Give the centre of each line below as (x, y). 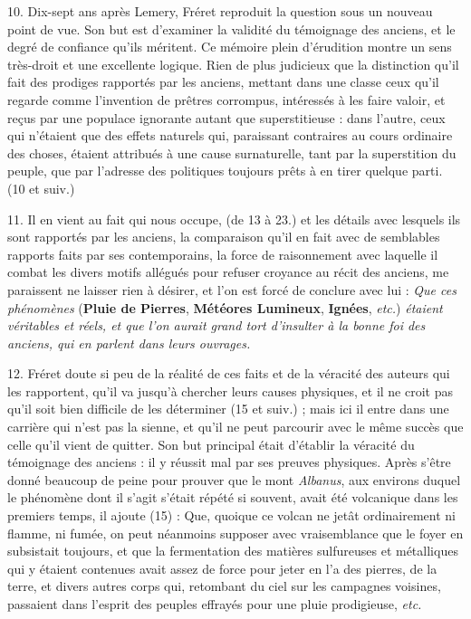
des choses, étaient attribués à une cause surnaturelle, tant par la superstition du (232, 152)
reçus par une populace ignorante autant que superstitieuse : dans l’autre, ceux (226, 117)
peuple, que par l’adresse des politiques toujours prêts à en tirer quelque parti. (225, 171)
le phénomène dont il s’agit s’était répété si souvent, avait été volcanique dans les (233, 497)
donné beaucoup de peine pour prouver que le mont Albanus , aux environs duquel (234, 479)
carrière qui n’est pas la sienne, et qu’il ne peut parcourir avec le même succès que (235, 427)
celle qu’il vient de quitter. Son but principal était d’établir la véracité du (211, 444)
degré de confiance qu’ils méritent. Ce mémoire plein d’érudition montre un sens (230, 47)
